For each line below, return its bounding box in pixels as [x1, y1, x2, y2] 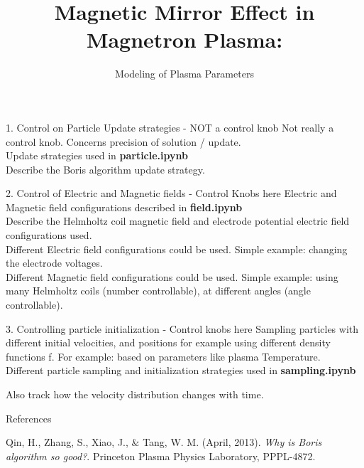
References [6, 410, 52, 425]
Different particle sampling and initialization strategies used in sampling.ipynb [6, 363, 356, 378]
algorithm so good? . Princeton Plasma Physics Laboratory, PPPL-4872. [6, 448, 316, 463]
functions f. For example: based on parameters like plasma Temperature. [6, 349, 321, 363]
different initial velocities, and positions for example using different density [6, 335, 331, 350]
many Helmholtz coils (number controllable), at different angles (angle [6, 283, 311, 298]
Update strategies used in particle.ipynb [6, 148, 188, 163]
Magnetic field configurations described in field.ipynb [6, 199, 243, 214]
